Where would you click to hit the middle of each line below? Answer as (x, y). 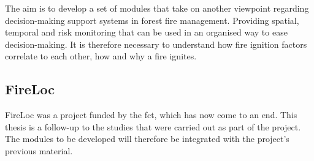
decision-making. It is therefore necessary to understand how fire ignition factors (156, 44)
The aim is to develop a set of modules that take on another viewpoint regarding (157, 8)
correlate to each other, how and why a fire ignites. (101, 56)
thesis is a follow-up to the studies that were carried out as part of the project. (153, 126)
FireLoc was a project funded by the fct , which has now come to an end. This (151, 115)
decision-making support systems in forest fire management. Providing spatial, (152, 20)
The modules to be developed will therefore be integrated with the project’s (147, 139)
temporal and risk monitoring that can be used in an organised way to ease (146, 32)
